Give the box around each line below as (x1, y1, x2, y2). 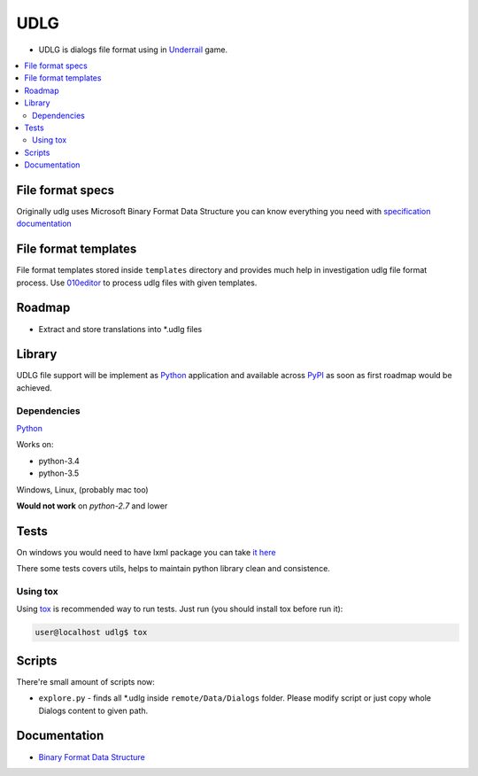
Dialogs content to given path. (38, 705, 149, 716)
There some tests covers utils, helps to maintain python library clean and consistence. (16, 563, 331, 574)
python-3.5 (38, 468, 80, 478)
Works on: (16, 439, 54, 450)
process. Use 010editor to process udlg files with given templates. (16, 277, 258, 288)
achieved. (16, 382, 52, 393)
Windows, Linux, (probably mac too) (16, 484, 150, 495)
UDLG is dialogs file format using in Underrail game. (38, 44, 228, 55)
